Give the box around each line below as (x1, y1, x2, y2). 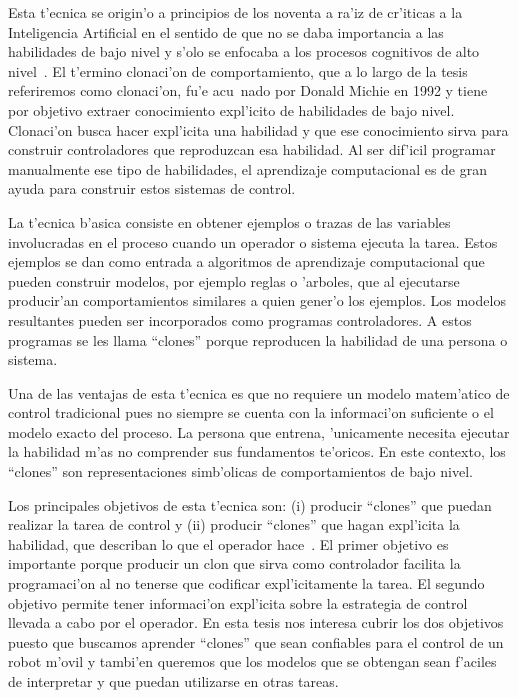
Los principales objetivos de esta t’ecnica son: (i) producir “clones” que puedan (8, 494, 492, 515)
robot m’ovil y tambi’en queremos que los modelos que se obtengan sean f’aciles (8, 651, 497, 672)
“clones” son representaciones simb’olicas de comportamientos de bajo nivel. (8, 461, 473, 482)
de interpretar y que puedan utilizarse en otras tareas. (8, 671, 339, 691)
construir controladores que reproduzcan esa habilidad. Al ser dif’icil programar (8, 139, 496, 160)
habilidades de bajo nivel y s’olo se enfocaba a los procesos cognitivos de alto (8, 41, 480, 62)
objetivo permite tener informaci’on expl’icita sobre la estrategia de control (8, 592, 468, 613)
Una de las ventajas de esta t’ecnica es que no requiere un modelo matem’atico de (8, 382, 510, 403)
